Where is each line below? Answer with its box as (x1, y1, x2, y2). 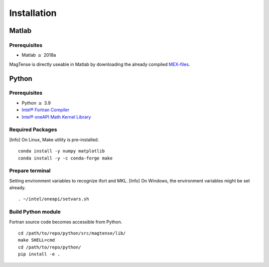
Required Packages (9, 126, 57, 133)
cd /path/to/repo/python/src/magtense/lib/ (18, 231, 126, 236)
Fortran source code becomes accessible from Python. (9, 219, 123, 225)
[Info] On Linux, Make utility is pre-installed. (9, 136, 99, 142)
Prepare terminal (9, 167, 51, 174)
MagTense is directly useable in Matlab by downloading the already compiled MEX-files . (9, 61, 190, 67)
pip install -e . (18, 252, 60, 257)
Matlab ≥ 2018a (21, 52, 56, 58)
